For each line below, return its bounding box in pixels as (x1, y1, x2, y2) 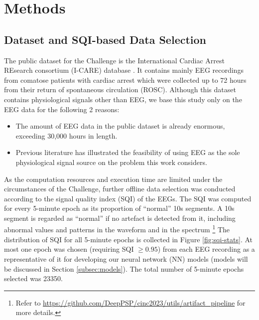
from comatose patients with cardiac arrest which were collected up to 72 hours (4, 74, 247, 85)
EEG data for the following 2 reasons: (4, 104, 120, 114)
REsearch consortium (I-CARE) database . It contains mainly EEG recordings (4, 65, 244, 75)
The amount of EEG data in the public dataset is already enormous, (15, 121, 225, 131)
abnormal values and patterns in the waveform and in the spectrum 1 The (4, 223, 230, 235)
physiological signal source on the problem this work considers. (15, 157, 207, 167)
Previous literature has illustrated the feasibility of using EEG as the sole (15, 147, 240, 158)
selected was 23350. (4, 273, 63, 284)
